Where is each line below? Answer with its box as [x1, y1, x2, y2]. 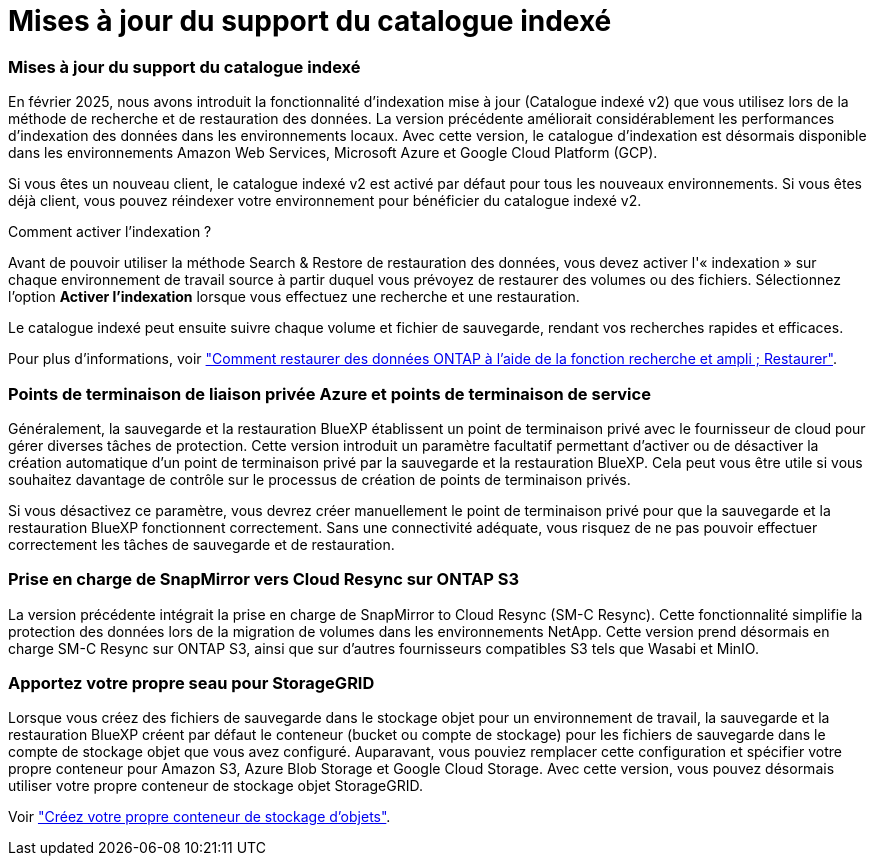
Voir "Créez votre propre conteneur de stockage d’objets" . [8, 808, 391, 826]
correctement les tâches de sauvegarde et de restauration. [8, 535, 395, 553]
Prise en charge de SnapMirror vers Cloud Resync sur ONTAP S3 [8, 569, 520, 590]
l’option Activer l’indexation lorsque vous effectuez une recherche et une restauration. [8, 288, 580, 306]
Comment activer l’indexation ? [8, 223, 212, 241]
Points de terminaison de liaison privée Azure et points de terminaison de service [8, 383, 651, 404]
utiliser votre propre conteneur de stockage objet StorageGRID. [8, 777, 424, 795]
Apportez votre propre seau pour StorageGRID [8, 673, 375, 693]
